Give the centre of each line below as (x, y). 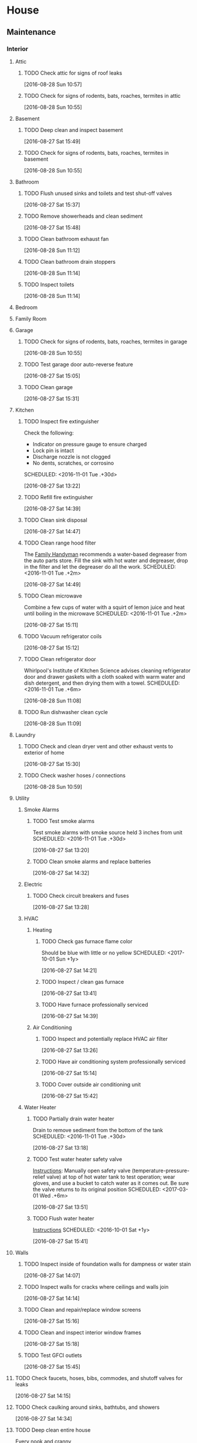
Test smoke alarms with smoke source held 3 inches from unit (108, 832)
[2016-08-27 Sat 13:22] (52, 486)
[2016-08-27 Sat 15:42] (70, 1096)
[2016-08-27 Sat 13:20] (61, 850)
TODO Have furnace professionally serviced (95, 1004)
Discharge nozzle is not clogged (72, 456)
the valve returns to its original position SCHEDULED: (97, 1189)
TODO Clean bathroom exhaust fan (66, 238)
